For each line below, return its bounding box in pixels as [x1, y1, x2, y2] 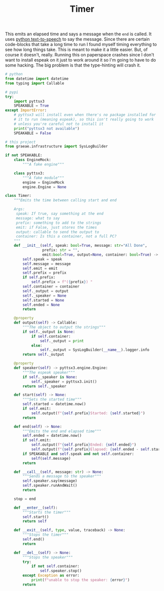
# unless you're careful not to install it [14, 121, 104, 126]
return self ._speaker [22, 383, 67, 389]
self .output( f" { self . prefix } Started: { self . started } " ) [31, 410, 145, 416]
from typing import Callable [5, 81, 64, 86]
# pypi [5, 90, 19, 95]
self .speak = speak [22, 257, 62, 261]
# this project [5, 140, 36, 144]
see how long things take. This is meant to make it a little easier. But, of [5, 47, 148, 52]
